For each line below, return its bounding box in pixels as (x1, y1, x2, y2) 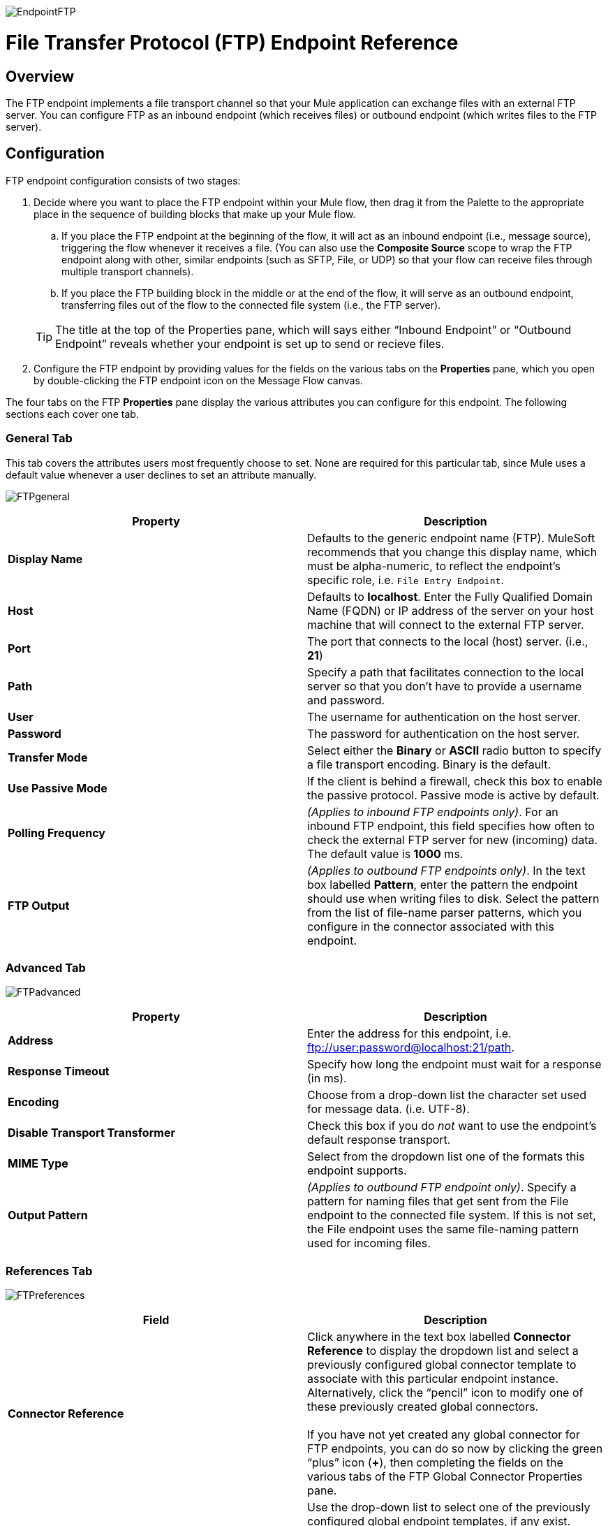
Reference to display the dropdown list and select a (307, 1344, 579, 1358)
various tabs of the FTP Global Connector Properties (307, 1469, 583, 1484)
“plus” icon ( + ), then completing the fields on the (307, 1455, 563, 1470)
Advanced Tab (6, 960, 86, 975)
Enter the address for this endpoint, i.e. (307, 1026, 512, 1041)
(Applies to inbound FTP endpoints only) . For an (307, 804, 558, 819)
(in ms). (307, 1071, 347, 1086)
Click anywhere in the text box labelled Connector (307, 1330, 571, 1344)
